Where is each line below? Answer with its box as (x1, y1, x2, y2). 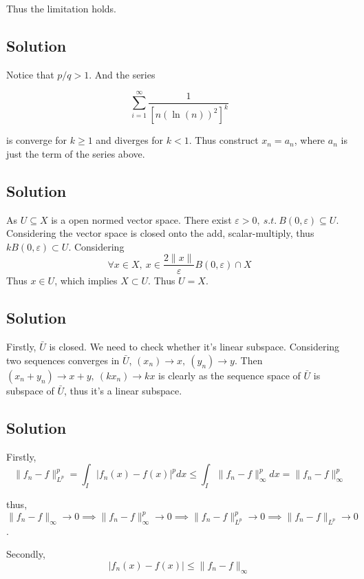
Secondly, (6, 547, 45, 561)
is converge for (6, 133, 67, 147)
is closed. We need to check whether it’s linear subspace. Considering (49, 339, 340, 354)
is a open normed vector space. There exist (51, 212, 232, 227)
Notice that (6, 67, 54, 81)
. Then (234, 352, 263, 367)
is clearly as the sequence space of (158, 368, 301, 382)
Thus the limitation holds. (6, 1, 117, 15)
